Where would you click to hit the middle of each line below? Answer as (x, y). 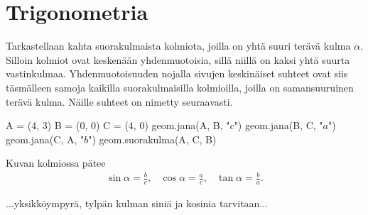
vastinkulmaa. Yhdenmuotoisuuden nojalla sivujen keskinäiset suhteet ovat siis (177, 73)
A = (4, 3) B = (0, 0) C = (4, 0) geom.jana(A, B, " (118, 125)
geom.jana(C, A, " (45, 139)
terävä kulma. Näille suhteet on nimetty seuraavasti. (119, 101)
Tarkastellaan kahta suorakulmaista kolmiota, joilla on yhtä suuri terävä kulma (178, 46)
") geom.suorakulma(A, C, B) (152, 139)
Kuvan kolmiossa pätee (56, 163)
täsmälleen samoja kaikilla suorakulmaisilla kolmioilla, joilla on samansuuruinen (180, 87)
